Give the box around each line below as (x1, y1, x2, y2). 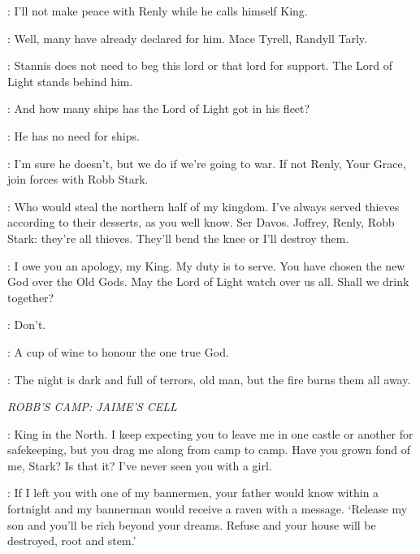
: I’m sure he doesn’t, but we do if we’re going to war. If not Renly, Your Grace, (7, 154, 406, 171)
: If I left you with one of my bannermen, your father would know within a (7, 484, 379, 501)
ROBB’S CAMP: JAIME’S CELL (7, 398, 177, 415)
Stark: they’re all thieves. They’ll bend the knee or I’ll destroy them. (7, 229, 349, 246)
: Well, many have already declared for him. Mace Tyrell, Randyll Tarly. (7, 29, 367, 46)
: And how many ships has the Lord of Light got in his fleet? (7, 100, 310, 117)
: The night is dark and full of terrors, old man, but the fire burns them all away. (7, 370, 411, 387)
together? (7, 288, 54, 305)
